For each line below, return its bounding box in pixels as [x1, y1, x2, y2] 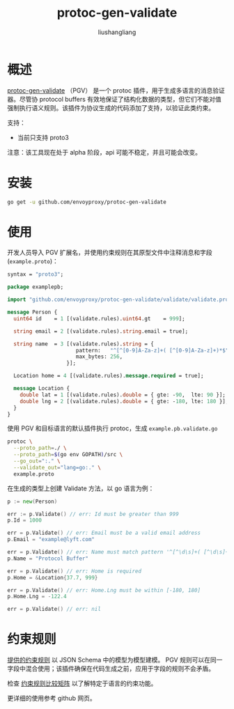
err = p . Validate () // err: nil [7, 606, 101, 613]
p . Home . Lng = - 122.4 [7, 593, 68, 600]
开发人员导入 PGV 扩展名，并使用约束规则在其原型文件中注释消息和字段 [7, 249, 212, 257]
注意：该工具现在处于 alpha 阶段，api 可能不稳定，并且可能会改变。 [7, 148, 202, 156]
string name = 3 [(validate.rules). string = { [13, 340, 155, 348]
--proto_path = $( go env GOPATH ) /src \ [13, 451, 123, 458]
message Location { [13, 385, 70, 392]
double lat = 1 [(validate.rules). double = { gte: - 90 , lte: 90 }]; [19, 391, 226, 398]
